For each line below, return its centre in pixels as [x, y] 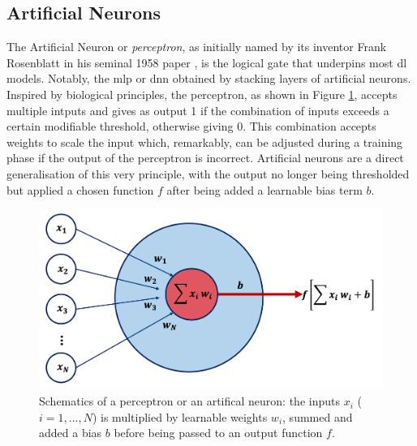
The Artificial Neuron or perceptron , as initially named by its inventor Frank [197, 47]
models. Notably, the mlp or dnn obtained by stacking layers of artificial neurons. [209, 78]
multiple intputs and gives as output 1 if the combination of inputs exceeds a [198, 110]
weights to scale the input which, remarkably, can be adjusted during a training [205, 142]
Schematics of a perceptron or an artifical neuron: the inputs [189, 401]
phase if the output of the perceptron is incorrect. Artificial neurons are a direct [205, 158]
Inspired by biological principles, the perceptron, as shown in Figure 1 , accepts [202, 94]
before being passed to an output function [218, 433]
